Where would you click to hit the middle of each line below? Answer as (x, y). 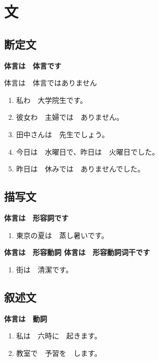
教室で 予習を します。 (59, 353)
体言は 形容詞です (36, 217)
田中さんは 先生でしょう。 (62, 134)
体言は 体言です (33, 65)
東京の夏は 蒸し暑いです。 (62, 235)
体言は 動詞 (26, 318)
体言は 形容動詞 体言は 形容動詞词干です (77, 252)
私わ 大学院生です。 (52, 100)
